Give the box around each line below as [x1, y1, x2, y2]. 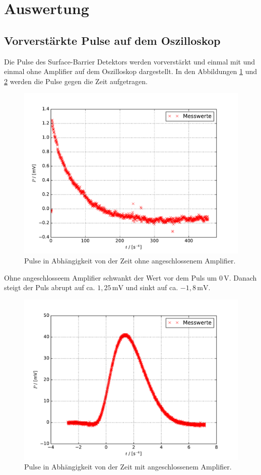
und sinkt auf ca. [125, 282, 178, 293]
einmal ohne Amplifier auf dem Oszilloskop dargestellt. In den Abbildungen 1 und [4, 66, 257, 77]
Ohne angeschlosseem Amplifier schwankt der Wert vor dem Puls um [4, 272, 217, 283]
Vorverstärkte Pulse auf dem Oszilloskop [4, 32, 221, 48]
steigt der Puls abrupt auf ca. [4, 282, 95, 293]
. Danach [229, 272, 257, 283]
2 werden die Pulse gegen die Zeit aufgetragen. [4, 76, 148, 86]
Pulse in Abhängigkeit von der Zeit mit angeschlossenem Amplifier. [24, 461, 232, 472]
